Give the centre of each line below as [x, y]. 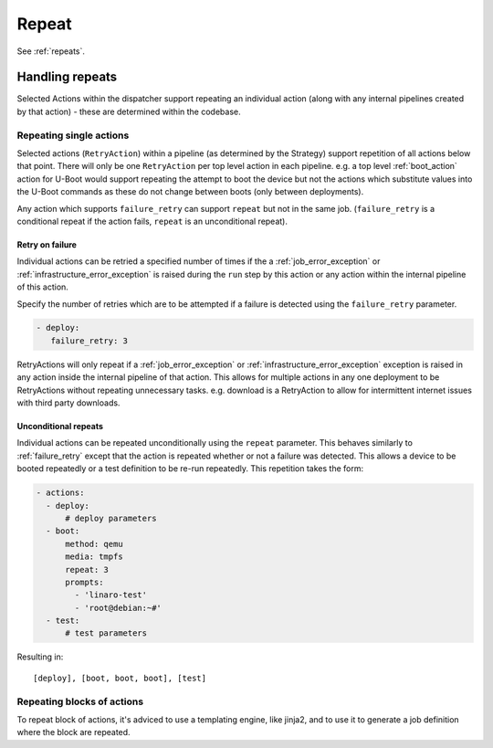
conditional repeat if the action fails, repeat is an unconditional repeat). [152, 221]
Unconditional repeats [60, 427]
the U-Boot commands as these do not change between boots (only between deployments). [190, 192]
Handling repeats [67, 77]
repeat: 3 [87, 569]
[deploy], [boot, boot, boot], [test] [120, 678]
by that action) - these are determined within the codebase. [129, 111]
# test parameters [106, 633]
